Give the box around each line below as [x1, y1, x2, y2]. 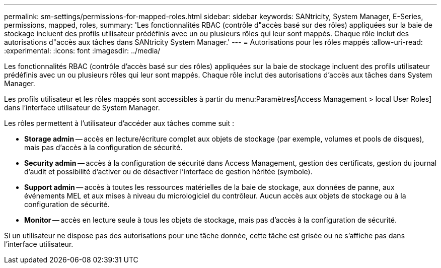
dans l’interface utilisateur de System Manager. [4, 103, 160, 112]
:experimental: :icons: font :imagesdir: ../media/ [4, 46, 161, 55]
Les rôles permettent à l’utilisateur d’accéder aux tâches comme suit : [4, 119, 235, 127]
